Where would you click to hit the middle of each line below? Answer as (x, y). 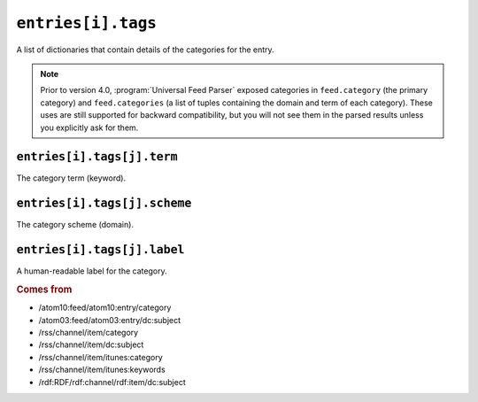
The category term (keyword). (71, 178)
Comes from (44, 290)
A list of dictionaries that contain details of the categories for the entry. (145, 50)
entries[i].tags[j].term (97, 157)
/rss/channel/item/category (89, 333)
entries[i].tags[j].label (100, 250)
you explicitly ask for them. (89, 128)
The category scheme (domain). (75, 225)
